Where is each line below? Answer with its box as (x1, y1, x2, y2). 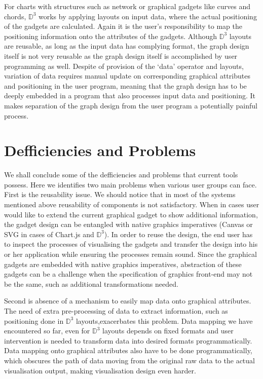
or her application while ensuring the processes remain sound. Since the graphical (4, 249, 257, 259)
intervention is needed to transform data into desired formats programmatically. (4, 335, 252, 346)
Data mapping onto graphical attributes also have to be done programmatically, (4, 345, 252, 356)
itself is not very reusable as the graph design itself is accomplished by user (4, 50, 238, 61)
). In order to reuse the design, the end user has (104, 229, 253, 239)
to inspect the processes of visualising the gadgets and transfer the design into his (4, 239, 258, 249)
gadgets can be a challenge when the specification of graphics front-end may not (4, 269, 253, 279)
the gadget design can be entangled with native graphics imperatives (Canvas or (4, 219, 253, 230)
